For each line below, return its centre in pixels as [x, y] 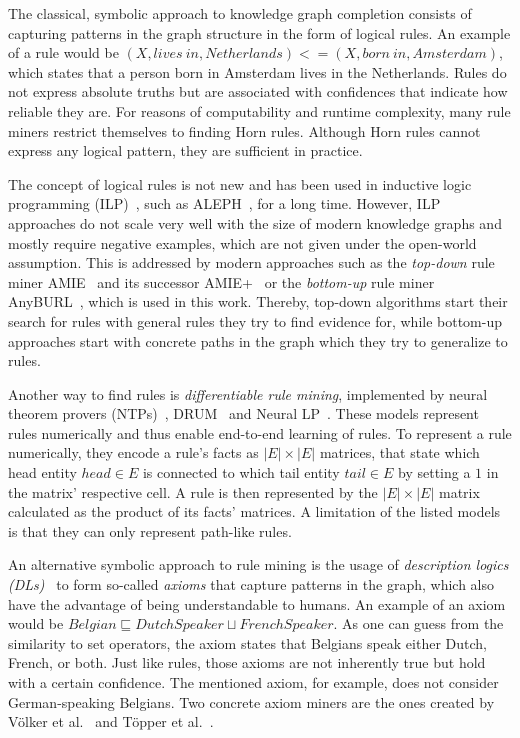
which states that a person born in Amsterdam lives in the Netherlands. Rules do [257, 71]
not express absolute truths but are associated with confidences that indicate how [258, 91]
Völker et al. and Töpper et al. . [111, 721]
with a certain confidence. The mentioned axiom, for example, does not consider [253, 682]
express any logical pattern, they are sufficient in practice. [185, 150]
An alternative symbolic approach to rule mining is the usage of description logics [258, 564]
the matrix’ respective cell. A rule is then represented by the [193, 491]
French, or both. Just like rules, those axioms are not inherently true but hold [247, 662]
